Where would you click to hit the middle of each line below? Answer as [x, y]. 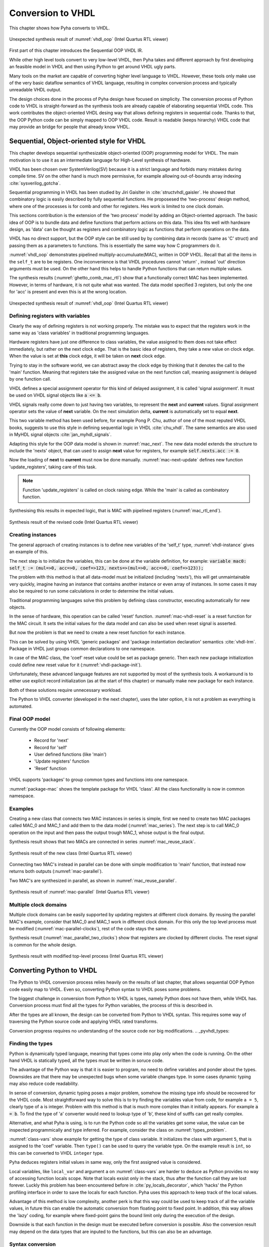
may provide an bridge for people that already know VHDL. [70, 127]
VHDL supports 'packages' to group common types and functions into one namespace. [99, 780]
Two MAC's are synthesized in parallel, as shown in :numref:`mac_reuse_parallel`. [93, 880]
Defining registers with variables [50, 316]
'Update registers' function [62, 761]
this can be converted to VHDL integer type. [57, 1153]
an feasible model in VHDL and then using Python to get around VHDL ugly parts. [93, 67]
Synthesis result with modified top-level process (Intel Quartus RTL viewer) [86, 956]
